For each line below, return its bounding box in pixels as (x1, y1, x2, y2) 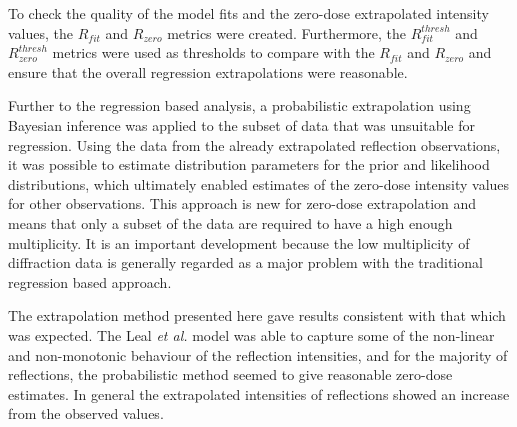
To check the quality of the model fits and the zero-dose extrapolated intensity (8, 3, 489, 23)
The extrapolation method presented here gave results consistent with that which (8, 305, 506, 326)
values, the (8, 22, 74, 43)
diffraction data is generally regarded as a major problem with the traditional (8, 252, 483, 273)
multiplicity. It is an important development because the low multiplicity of (8, 232, 470, 253)
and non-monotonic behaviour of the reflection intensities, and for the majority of (8, 344, 508, 365)
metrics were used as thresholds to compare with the (52, 42, 375, 63)
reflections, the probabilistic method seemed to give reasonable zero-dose (8, 364, 453, 385)
